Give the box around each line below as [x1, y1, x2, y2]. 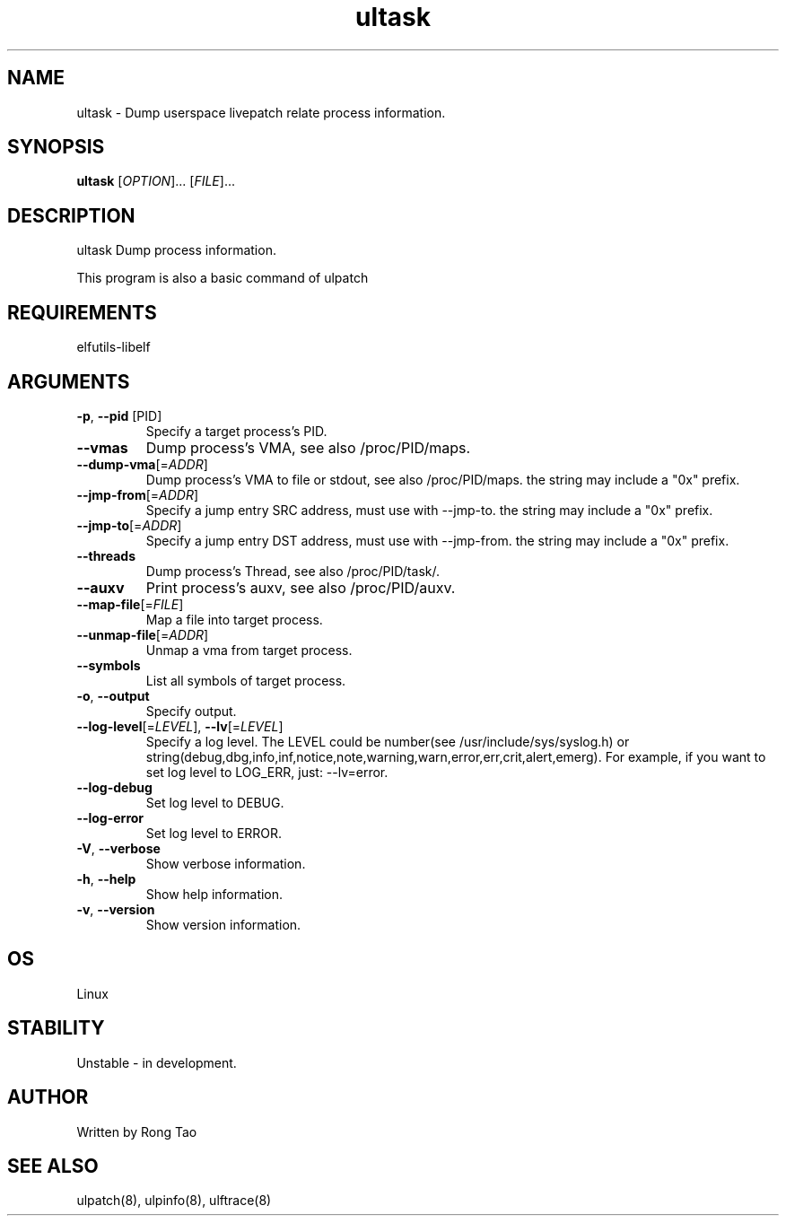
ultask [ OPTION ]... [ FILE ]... [76, 173, 235, 189]
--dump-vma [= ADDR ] [76, 456, 208, 472]
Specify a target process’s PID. [145, 423, 327, 439]
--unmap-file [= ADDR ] [76, 626, 209, 642]
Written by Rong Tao [76, 1123, 197, 1140]
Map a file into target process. [145, 611, 323, 627]
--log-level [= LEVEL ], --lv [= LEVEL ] [76, 718, 284, 734]
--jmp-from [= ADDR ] [76, 486, 199, 502]
